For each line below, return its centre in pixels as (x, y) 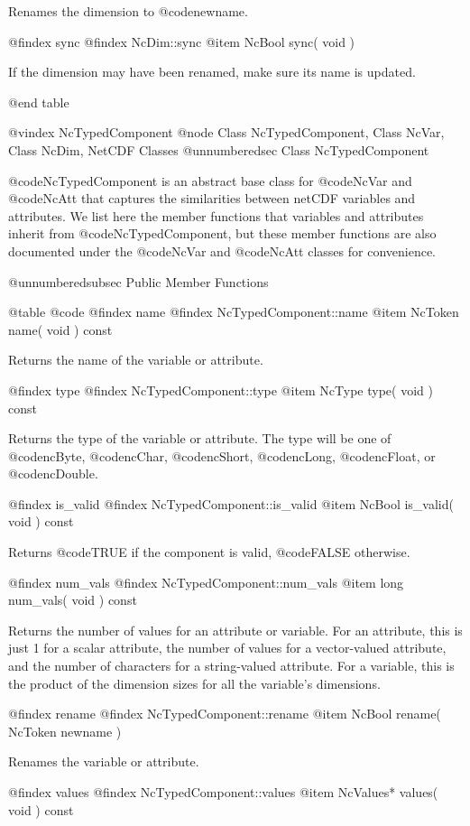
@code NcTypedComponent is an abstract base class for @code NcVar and (210, 180)
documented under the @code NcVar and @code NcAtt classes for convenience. (222, 251)
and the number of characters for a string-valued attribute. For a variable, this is (231, 666)
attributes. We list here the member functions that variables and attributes (216, 215)
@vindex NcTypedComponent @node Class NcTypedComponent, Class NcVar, (226, 132)
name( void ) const (60, 329)
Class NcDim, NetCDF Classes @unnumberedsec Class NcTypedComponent (219, 149)
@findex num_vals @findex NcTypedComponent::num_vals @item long (206, 582)
